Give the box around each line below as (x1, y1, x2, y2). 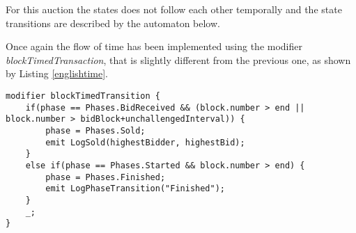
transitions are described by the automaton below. (6, 15, 220, 30)
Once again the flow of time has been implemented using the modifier (6, 39, 303, 54)
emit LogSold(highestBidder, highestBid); (45, 137, 245, 147)
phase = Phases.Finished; (45, 172, 166, 182)
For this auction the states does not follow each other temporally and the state (6, 2, 342, 16)
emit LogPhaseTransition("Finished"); (45, 184, 225, 194)
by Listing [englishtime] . (6, 66, 108, 81)
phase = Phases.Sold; (45, 125, 146, 136)
